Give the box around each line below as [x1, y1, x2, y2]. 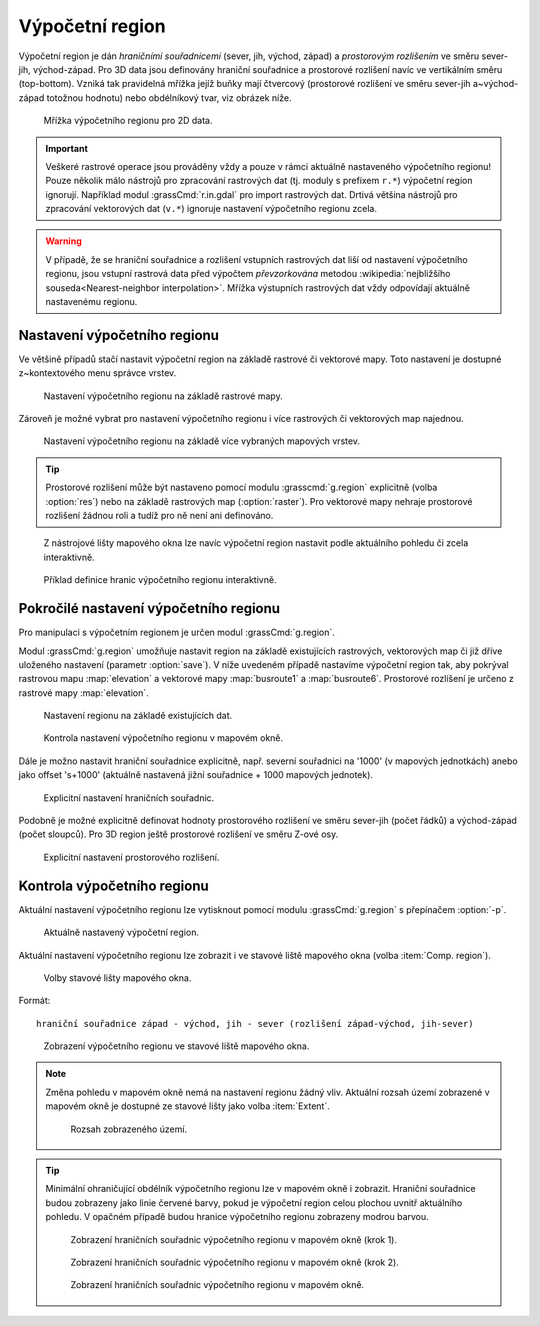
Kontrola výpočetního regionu [18, 877, 209, 894]
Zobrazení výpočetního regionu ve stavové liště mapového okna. [43, 1040, 310, 1052]
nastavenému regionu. [45, 296, 138, 308]
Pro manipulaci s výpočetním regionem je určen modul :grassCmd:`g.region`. [18, 626, 335, 639]
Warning [45, 235, 82, 247]
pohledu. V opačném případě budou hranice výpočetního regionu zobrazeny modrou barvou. [45, 1211, 429, 1223]
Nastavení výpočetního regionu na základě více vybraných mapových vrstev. [43, 435, 360, 447]
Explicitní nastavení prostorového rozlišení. [43, 851, 220, 863]
